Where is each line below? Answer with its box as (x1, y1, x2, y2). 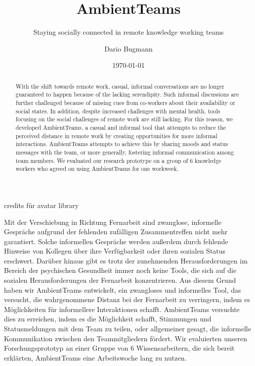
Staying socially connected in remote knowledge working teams (33, 27, 224, 37)
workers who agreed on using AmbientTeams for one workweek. (15, 164, 179, 173)
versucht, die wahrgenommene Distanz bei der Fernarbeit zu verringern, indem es (4, 294, 250, 305)
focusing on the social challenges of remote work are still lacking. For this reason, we (15, 115, 233, 123)
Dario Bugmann (104, 43, 153, 53)
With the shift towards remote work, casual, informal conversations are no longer (15, 82, 224, 90)
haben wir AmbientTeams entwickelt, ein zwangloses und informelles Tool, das (4, 284, 241, 295)
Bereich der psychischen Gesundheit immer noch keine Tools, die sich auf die (4, 265, 237, 275)
